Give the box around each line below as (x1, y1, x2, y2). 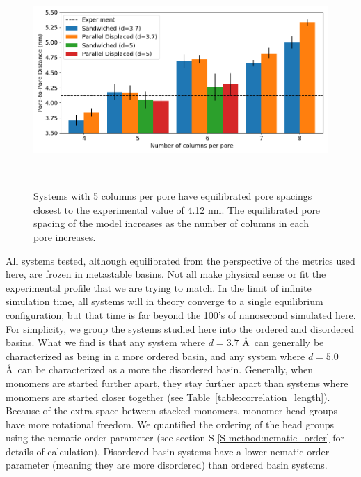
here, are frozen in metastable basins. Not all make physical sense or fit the (6, 267, 326, 281)
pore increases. (33, 229, 96, 244)
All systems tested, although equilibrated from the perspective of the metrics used (6, 253, 355, 267)
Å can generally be (242, 335, 324, 350)
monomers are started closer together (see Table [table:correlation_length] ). (6, 389, 330, 404)
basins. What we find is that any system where (6, 335, 206, 350)
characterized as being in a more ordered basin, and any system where (6, 348, 305, 363)
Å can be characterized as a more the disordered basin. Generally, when (6, 362, 313, 377)
